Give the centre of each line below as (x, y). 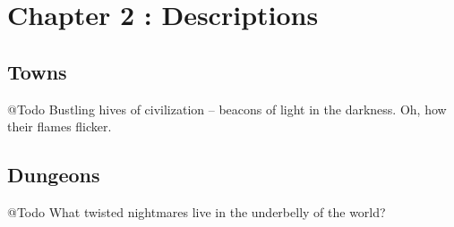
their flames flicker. (60, 126)
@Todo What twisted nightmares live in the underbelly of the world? (197, 211)
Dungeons (54, 175)
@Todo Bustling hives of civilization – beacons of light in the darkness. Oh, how (227, 109)
